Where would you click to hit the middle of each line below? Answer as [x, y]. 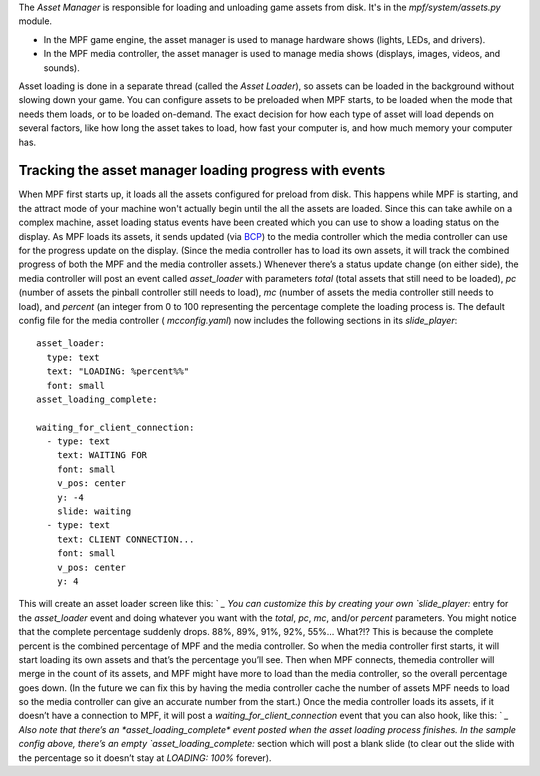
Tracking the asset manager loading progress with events [202, 170]
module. [35, 21]
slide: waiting [94, 511]
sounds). [61, 67]
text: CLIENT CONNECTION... [125, 539]
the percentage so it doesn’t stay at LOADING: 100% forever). [145, 757]
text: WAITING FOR [102, 455]
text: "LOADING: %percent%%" [118, 371]
